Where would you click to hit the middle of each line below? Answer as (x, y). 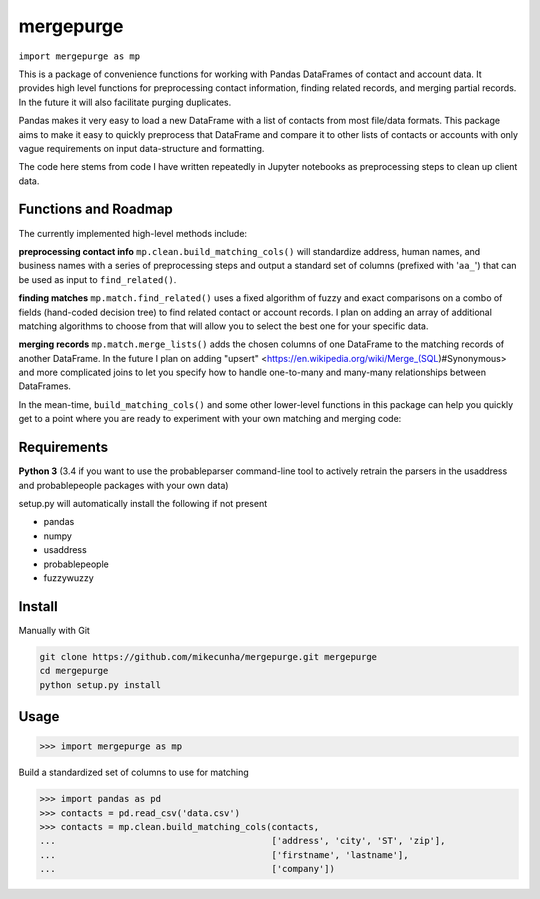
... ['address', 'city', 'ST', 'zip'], (242, 841)
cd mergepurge (74, 671)
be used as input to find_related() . (97, 279)
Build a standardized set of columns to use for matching (133, 772)
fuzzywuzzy (68, 577)
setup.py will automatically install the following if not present (143, 503)
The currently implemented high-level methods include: (133, 233)
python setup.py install (100, 684)
